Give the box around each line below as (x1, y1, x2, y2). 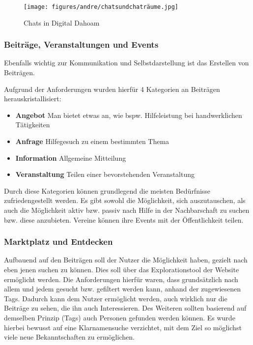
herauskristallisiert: (4, 93, 61, 104)
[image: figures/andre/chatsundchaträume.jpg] (24, 3, 178, 10)
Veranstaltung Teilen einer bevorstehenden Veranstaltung (15, 169, 195, 179)
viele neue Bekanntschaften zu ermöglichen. (4, 332, 135, 342)
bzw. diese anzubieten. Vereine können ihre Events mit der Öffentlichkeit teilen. (4, 214, 244, 225)
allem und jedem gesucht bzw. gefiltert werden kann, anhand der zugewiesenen (4, 284, 241, 294)
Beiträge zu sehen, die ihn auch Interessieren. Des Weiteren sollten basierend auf (4, 303, 247, 313)
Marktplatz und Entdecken (4, 235, 113, 248)
